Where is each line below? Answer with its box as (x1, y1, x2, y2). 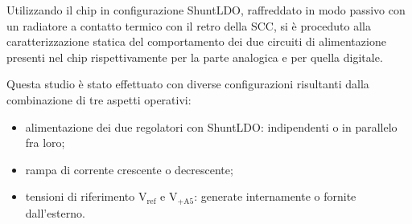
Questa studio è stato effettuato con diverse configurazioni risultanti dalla (6, 75, 369, 92)
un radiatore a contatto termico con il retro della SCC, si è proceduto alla (6, 17, 371, 34)
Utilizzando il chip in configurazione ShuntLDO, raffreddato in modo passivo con (6, 2, 406, 18)
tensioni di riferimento (25, 188, 135, 205)
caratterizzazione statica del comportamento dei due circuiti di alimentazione (6, 33, 386, 50)
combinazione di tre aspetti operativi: (6, 91, 192, 108)
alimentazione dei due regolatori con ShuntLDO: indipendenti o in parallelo (25, 118, 398, 135)
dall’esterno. (25, 204, 85, 221)
